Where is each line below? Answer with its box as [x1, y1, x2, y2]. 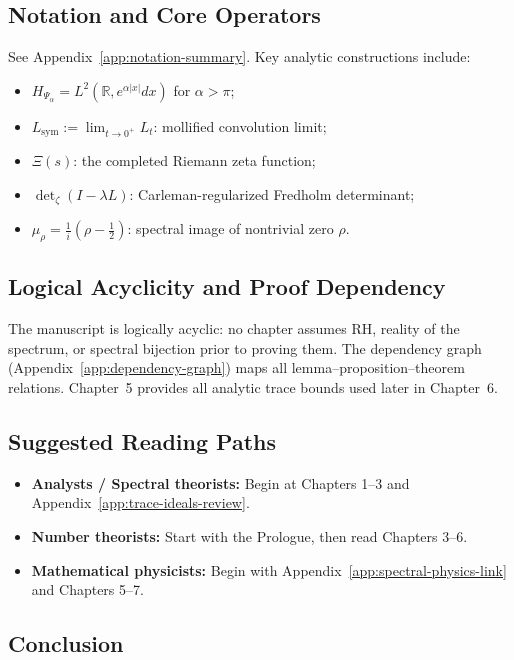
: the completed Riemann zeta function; [73, 150, 316, 171]
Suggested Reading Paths [8, 426, 277, 457]
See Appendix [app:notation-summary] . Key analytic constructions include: [8, 46, 471, 67]
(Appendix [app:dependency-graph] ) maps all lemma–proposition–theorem [8, 357, 465, 378]
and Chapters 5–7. [31, 579, 144, 600]
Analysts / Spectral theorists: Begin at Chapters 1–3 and [31, 472, 410, 493]
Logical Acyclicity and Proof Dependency [8, 271, 446, 302]
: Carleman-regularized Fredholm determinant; [129, 183, 415, 204]
